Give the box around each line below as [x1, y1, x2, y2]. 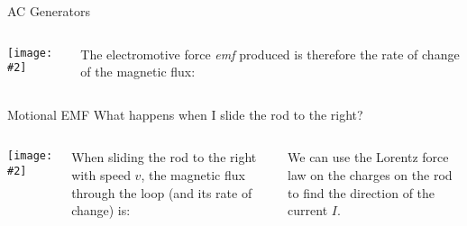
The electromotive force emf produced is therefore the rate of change [80, 44, 460, 63]
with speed [71, 165, 131, 184]
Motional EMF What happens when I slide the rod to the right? [7, 104, 363, 123]
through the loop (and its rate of [71, 183, 252, 202]
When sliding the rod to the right [71, 148, 257, 167]
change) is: [71, 201, 131, 220]
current [288, 201, 328, 220]
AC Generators [7, 2, 91, 20]
